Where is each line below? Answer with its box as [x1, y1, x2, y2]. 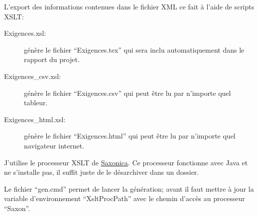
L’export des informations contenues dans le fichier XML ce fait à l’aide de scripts [4, 1, 255, 11]
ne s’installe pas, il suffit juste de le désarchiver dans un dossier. [4, 167, 199, 177]
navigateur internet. [24, 140, 85, 150]
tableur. [24, 97, 48, 108]
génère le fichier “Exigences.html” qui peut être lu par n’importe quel [24, 131, 236, 141]
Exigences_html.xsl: [4, 114, 66, 124]
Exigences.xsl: [4, 28, 46, 38]
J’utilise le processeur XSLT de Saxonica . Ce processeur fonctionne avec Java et [4, 157, 248, 167]
